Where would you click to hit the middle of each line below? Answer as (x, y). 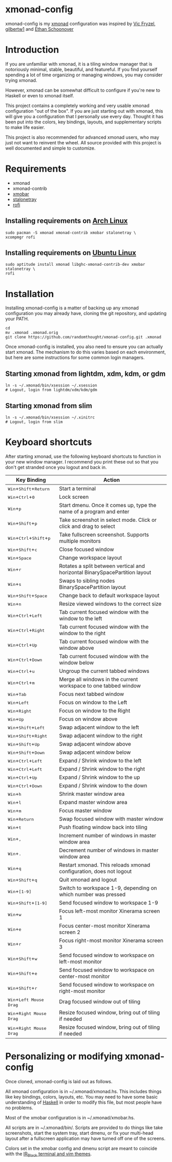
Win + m (15, 810)
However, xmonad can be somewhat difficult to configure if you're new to (83, 90)
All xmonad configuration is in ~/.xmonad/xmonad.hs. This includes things (83, 1091)
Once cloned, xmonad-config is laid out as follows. (59, 1081)
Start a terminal (77, 489)
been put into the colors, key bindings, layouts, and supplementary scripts (83, 122)
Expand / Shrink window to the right (102, 769)
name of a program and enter (94, 512)
